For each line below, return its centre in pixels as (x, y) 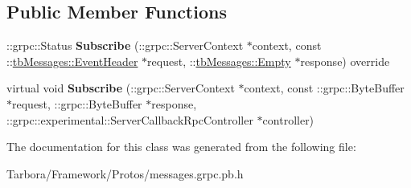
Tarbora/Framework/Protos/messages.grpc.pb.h (125, 173)
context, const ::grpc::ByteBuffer (324, 88)
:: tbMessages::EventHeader (72, 61)
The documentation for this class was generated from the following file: (181, 147)
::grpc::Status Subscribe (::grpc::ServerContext (125, 45)
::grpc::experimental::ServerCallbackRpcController (130, 119)
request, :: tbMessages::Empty (219, 61)
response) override (345, 61)
